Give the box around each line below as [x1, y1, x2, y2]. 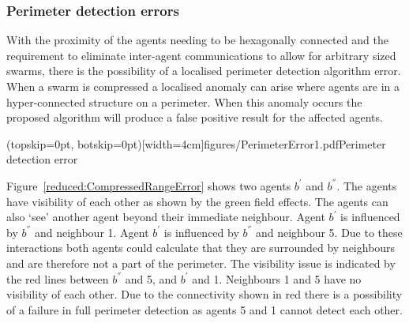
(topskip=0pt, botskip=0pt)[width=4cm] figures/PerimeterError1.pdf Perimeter [6, 135, 386, 152]
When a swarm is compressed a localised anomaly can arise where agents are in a [6, 78, 400, 94]
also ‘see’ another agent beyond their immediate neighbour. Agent [6, 208, 325, 225]
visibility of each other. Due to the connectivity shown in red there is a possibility [6, 286, 403, 302]
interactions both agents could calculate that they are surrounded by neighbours [6, 239, 396, 256]
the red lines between [6, 270, 109, 287]
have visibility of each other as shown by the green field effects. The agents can [6, 193, 388, 209]
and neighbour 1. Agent [34, 223, 149, 240]
